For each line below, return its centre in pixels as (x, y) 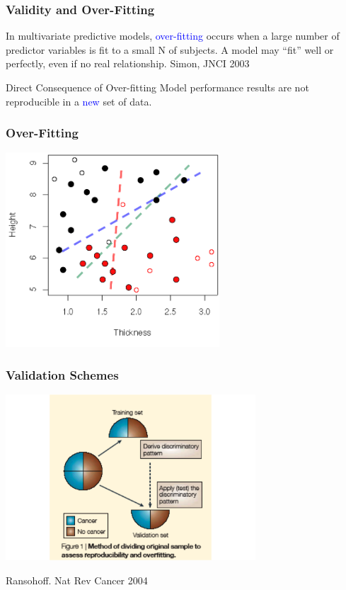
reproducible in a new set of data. (79, 101)
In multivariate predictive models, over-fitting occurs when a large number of (173, 36)
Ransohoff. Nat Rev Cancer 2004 (77, 580)
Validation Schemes (62, 374)
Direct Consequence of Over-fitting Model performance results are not (157, 87)
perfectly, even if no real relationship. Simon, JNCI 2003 (128, 63)
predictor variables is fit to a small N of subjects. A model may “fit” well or (170, 49)
